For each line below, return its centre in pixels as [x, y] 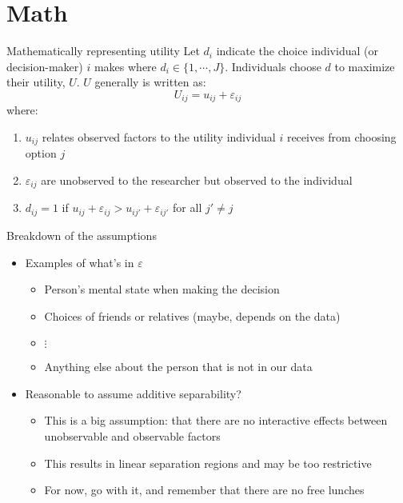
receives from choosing [341, 136]
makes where [125, 66]
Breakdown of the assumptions [82, 235]
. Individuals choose [273, 66]
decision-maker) [45, 66]
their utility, [36, 82]
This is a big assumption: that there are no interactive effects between [216, 420]
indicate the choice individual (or [297, 51]
